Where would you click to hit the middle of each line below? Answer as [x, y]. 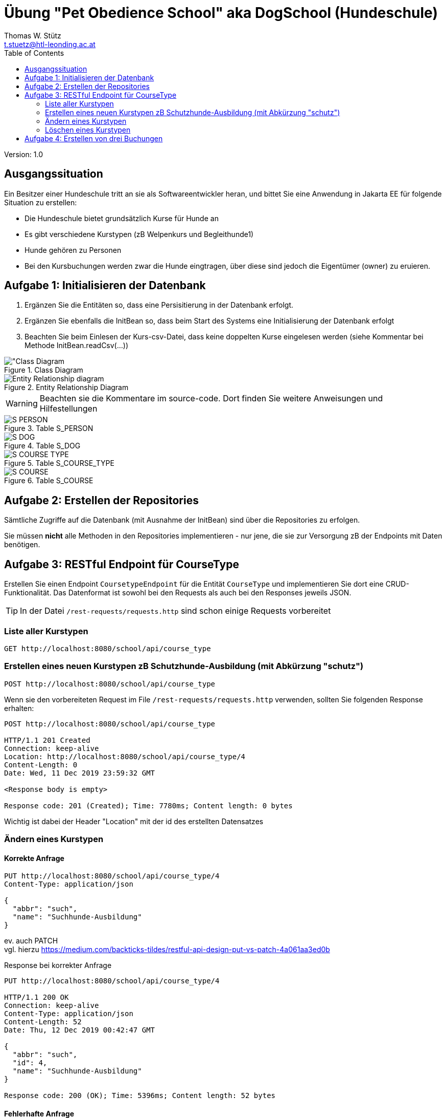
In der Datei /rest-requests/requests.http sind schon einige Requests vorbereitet [175, 611]
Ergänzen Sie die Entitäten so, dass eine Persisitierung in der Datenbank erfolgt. [159, 305]
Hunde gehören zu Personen [73, 250]
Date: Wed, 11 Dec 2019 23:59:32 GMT [80, 773]
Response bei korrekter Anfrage [58, 965]
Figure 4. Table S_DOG [42, 446]
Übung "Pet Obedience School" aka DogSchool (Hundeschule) [221, 13]
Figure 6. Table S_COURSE [49, 481]
